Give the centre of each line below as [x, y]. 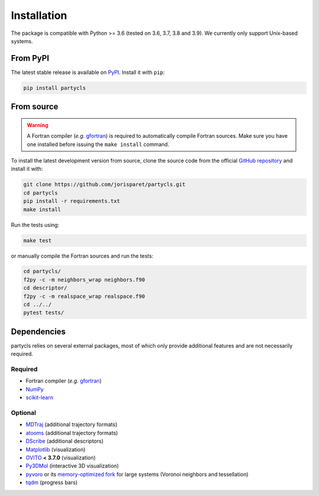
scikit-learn [39, 398]
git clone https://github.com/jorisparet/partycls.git [104, 184]
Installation [39, 15]
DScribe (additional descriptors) [64, 441]
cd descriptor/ [45, 288]
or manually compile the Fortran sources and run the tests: [82, 256]
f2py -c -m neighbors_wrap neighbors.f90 [84, 280]
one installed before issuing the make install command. [98, 144]
